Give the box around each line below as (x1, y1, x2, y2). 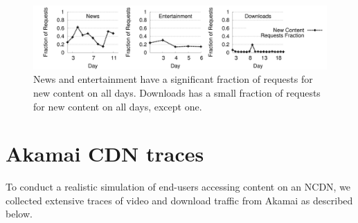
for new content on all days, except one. (33, 99, 202, 113)
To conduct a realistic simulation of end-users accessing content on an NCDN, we (6, 180, 351, 194)
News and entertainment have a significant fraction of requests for (33, 72, 313, 86)
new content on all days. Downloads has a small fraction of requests (33, 85, 321, 99)
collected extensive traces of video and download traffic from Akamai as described (6, 193, 353, 207)
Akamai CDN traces (6, 139, 204, 168)
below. (6, 206, 33, 221)
